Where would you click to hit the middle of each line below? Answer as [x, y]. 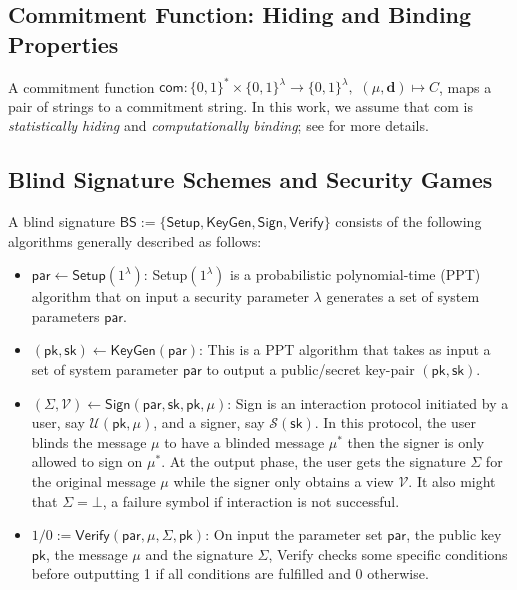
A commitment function [81, 86]
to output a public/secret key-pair [310, 369]
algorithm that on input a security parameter [170, 296]
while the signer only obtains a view [283, 481]
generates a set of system [403, 296]
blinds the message [89, 441]
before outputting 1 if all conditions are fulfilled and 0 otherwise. [230, 573]
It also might [456, 481]
